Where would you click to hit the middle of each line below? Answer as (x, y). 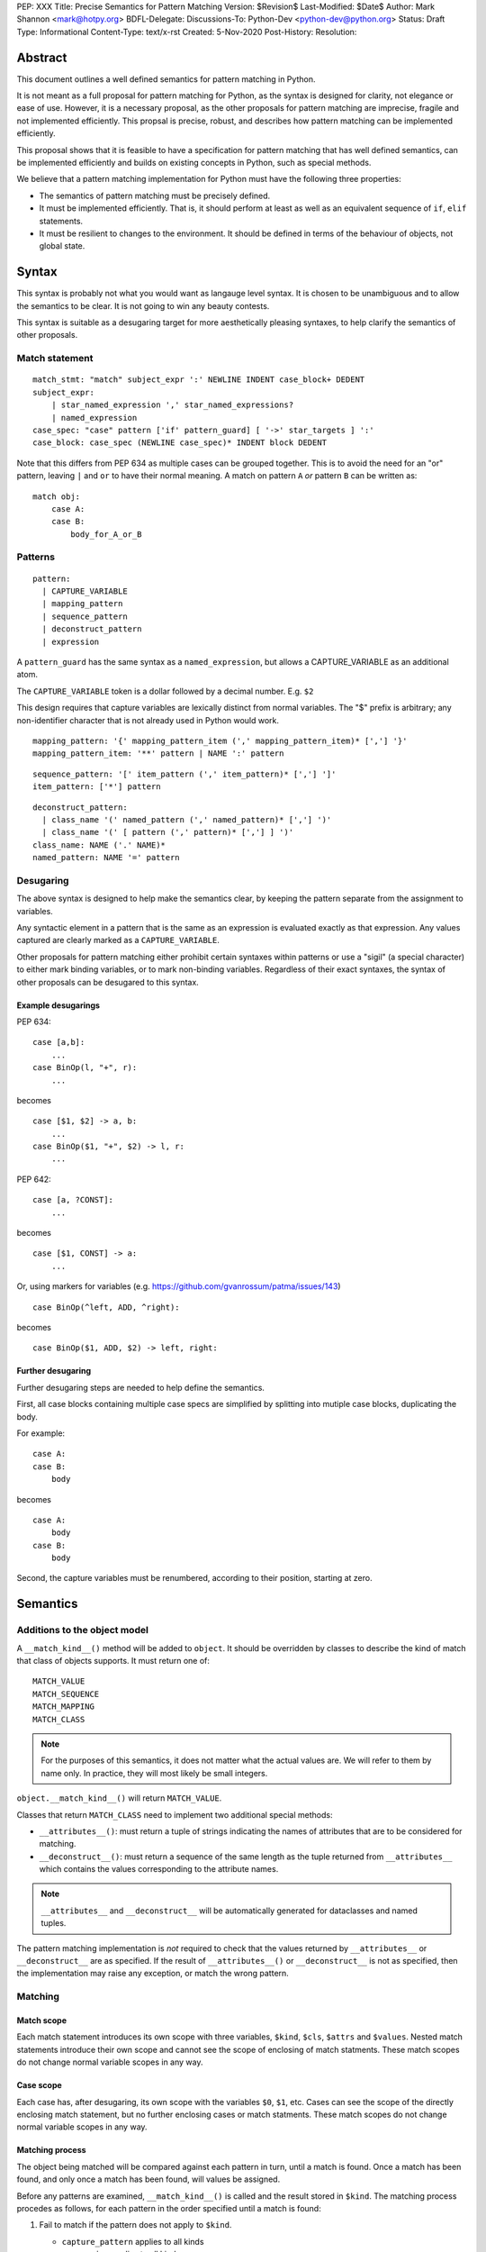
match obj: (57, 496)
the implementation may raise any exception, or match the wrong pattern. (153, 1974)
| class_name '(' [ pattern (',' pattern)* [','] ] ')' (168, 832)
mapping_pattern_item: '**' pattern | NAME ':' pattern (158, 754)
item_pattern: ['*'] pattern (97, 787)
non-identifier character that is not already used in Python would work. (148, 720)
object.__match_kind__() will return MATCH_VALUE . (119, 1798)
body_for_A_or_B (106, 534)
